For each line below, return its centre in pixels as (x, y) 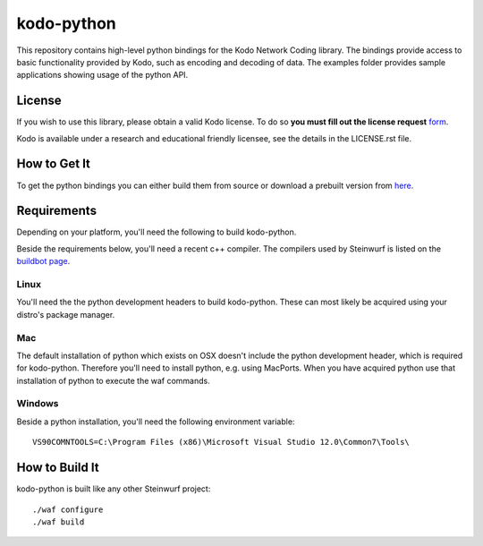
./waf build (59, 522)
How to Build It (58, 468)
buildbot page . (43, 261)
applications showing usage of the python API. (102, 75)
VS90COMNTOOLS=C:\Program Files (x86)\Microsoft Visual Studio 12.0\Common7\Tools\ (221, 442)
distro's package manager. (66, 314)
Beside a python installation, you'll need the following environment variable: (156, 422)
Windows (38, 404)
